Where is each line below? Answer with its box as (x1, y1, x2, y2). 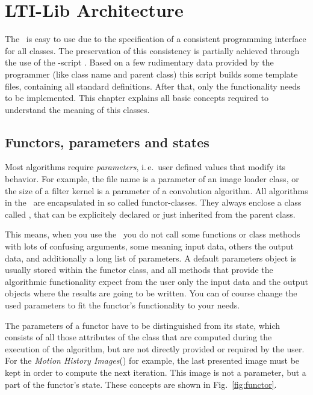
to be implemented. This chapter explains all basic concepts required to (5, 91, 268, 104)
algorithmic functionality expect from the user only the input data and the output (5, 275, 308, 287)
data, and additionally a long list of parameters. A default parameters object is (5, 251, 297, 264)
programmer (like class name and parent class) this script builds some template (5, 67, 298, 80)
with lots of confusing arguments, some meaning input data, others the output (5, 240, 294, 253)
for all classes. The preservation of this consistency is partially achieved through (5, 44, 300, 57)
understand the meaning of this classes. (5, 103, 150, 115)
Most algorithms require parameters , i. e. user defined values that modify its (5, 161, 286, 173)
